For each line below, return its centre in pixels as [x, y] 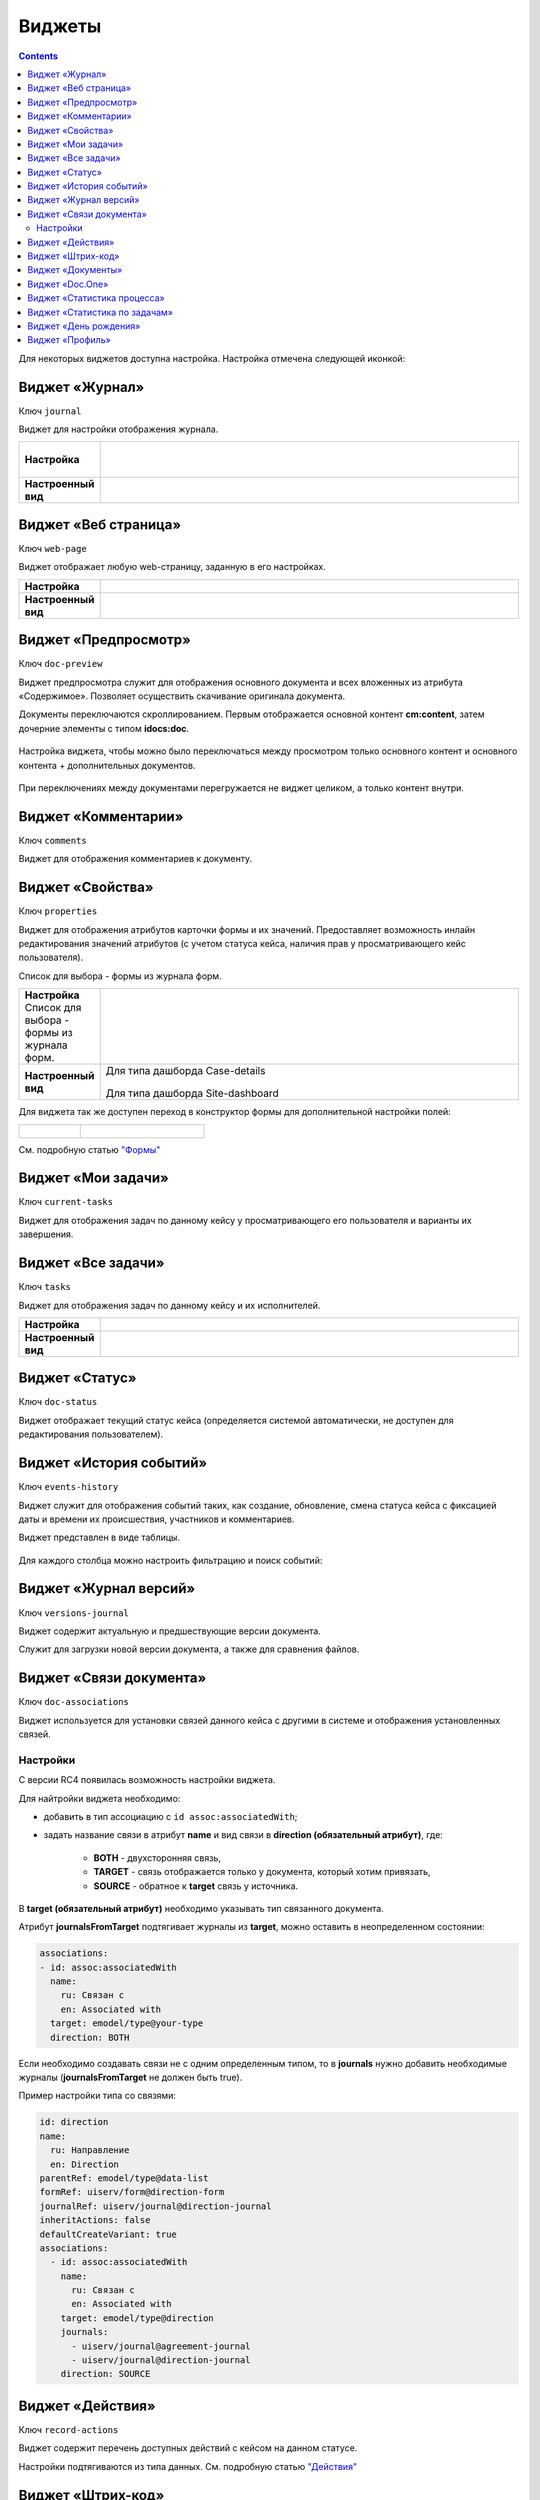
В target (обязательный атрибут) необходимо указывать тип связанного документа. [201, 1908]
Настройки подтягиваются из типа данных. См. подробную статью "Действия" [188, 2466]
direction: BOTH [90, 2037]
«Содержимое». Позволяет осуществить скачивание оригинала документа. [182, 696]
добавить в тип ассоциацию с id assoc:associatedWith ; [170, 1816]
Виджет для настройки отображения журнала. [118, 429]
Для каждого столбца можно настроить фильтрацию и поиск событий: [170, 1560]
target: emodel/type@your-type [127, 2023]
